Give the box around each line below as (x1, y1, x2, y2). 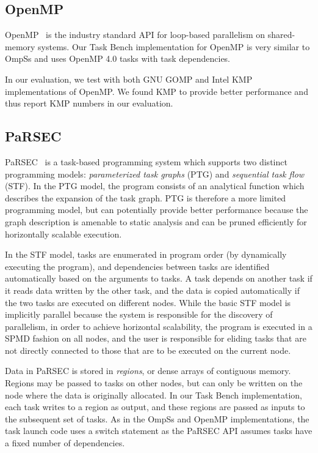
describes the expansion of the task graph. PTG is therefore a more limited (5, 191, 286, 204)
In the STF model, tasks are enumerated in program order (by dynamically (5, 248, 287, 261)
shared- (267, 28, 295, 41)
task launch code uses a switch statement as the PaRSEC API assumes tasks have (5, 424, 313, 437)
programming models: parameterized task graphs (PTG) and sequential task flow (5, 167, 305, 180)
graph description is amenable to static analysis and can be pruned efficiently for (5, 215, 307, 228)
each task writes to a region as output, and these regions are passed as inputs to (5, 400, 305, 413)
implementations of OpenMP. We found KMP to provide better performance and (5, 84, 308, 97)
